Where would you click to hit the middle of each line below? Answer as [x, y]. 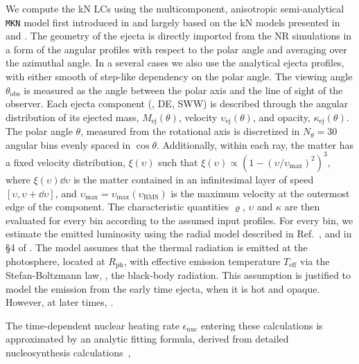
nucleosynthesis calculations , [68, 352]
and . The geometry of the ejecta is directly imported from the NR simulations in [179, 36]
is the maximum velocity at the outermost [260, 193]
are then [302, 207]
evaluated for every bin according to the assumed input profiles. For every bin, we [179, 220]
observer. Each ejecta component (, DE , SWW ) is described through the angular [177, 103]
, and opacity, [281, 117]
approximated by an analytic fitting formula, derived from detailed [147, 339]
